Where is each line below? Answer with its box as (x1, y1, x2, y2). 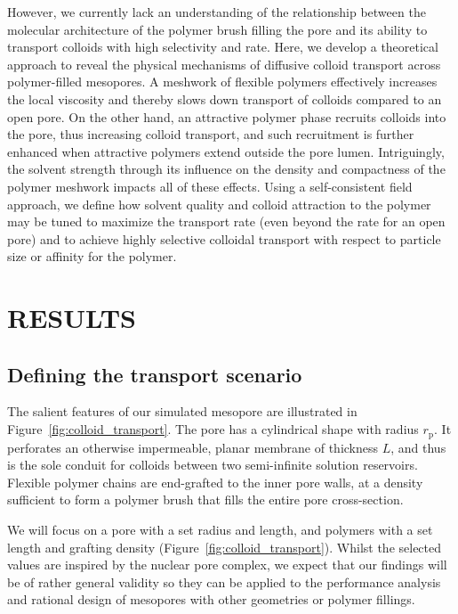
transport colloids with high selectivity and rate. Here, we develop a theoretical (7, 37, 438, 56)
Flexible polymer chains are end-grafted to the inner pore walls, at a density (7, 472, 423, 491)
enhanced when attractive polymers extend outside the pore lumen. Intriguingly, (7, 142, 445, 160)
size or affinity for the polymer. (7, 247, 177, 266)
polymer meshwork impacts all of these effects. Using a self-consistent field (7, 176, 413, 195)
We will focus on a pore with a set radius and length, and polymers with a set (7, 520, 433, 538)
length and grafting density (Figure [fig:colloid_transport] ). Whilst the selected (7, 537, 442, 556)
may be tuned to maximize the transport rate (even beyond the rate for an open (7, 212, 446, 231)
